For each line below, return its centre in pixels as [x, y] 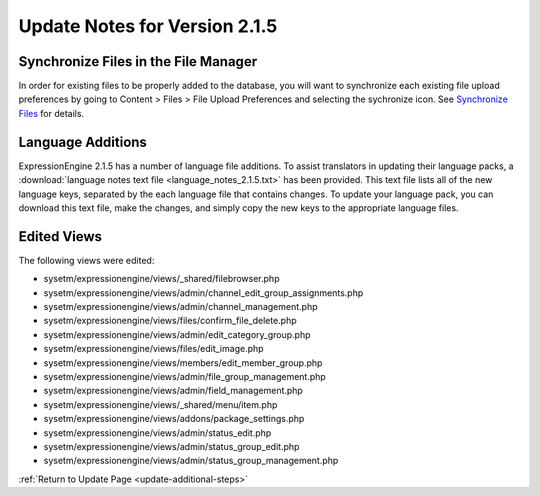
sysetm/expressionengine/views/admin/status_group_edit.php [171, 446]
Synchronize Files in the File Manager [138, 61]
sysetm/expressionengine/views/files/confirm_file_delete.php [170, 321]
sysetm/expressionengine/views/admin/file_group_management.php [185, 376]
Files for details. [51, 113]
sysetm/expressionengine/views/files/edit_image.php [153, 349]
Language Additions [82, 141]
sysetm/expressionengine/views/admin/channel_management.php [180, 306]
